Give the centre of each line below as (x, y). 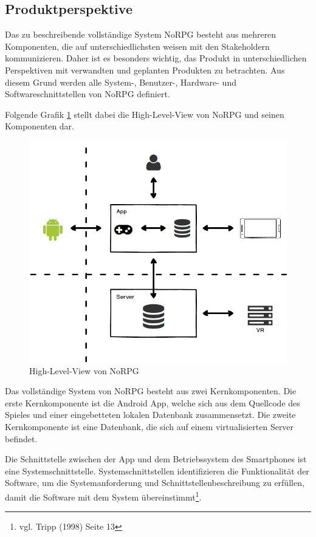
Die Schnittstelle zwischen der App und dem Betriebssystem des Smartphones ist (156, 459)
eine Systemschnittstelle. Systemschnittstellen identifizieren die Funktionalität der (157, 470)
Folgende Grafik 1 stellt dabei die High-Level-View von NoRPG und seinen (145, 114)
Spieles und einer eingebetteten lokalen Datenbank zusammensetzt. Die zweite (150, 415)
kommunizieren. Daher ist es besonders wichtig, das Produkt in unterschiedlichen (156, 58)
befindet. (21, 438)
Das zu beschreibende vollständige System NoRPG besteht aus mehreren (141, 34)
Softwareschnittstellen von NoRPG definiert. (88, 94)
